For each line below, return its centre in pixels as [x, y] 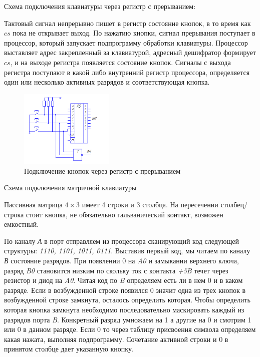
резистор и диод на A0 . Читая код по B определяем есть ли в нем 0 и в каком [123, 280]
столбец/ [234, 204]
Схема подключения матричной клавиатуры [70, 188]
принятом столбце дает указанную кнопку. [69, 349]
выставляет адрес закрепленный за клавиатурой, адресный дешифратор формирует [130, 52]
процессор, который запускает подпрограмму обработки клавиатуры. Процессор [126, 42]
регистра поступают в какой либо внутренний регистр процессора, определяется [127, 72]
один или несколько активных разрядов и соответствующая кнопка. [107, 82]
